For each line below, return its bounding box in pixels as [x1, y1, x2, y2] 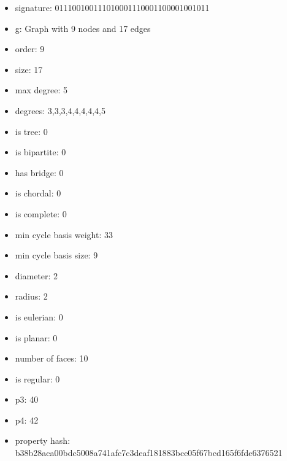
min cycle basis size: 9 [15, 249, 98, 261]
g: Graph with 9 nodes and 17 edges [15, 21, 151, 34]
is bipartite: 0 [15, 145, 66, 158]
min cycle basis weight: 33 [15, 228, 113, 241]
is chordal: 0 [15, 187, 61, 200]
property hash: [15, 434, 71, 447]
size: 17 [15, 63, 43, 76]
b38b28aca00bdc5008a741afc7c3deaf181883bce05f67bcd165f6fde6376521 [15, 446, 283, 459]
